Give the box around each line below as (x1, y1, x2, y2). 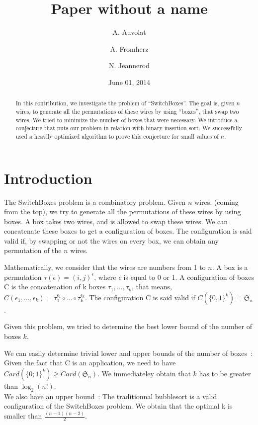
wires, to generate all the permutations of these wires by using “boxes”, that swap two (15, 107, 239, 115)
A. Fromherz (110, 43, 149, 54)
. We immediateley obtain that (97, 368, 191, 378)
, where (94, 271, 116, 282)
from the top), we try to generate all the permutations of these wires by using (4, 206, 241, 217)
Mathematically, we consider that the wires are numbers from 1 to (4, 262, 206, 272)
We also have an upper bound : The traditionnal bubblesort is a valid (4, 391, 217, 401)
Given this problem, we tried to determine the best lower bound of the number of (4, 321, 252, 332)
